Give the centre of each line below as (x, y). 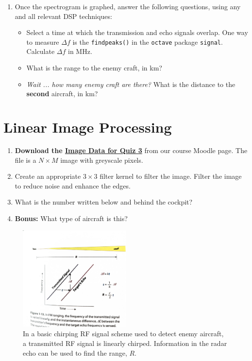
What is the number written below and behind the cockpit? (104, 202)
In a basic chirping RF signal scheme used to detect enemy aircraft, (123, 334)
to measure (43, 42)
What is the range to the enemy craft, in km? (94, 68)
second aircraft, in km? (62, 94)
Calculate (41, 51)
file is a (25, 160)
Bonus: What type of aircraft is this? (71, 218)
